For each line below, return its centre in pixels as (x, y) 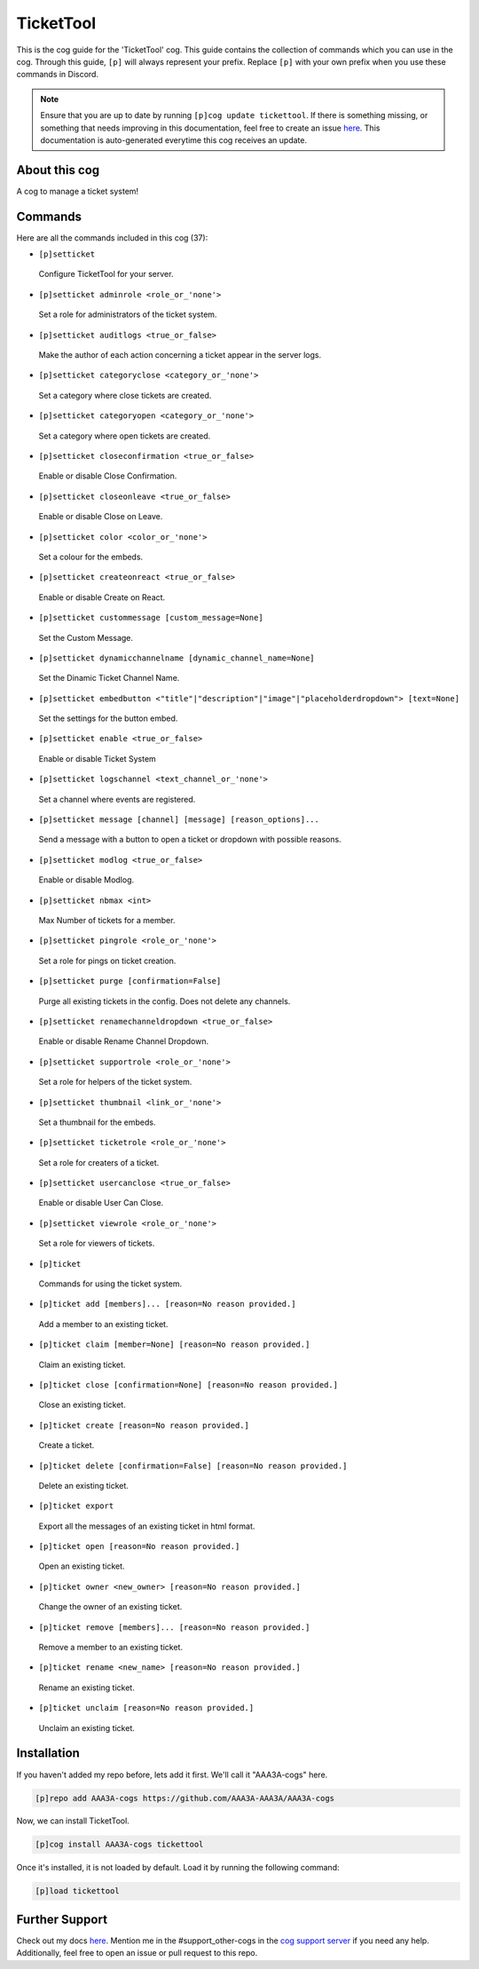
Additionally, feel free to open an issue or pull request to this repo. (137, 1953)
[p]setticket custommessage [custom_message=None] (151, 618)
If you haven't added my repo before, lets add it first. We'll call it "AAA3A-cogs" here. (172, 1775)
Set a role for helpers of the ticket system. (115, 1082)
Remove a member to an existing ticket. (111, 1648)
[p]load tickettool (77, 1891)
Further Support (62, 1919)
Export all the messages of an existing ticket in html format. (147, 1526)
